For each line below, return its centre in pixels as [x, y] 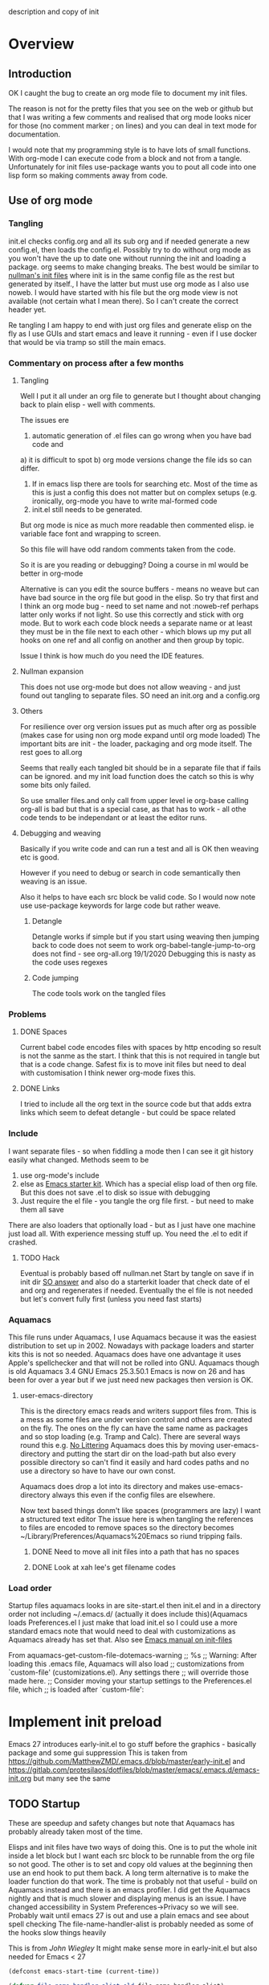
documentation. [35, 134]
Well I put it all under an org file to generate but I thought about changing [140, 396]
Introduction [40, 74]
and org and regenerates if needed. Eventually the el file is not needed [136, 1290]
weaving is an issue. [53, 881]
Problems [27, 1014]
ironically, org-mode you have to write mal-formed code [125, 501]
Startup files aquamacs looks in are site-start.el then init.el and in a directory [134, 1606]
